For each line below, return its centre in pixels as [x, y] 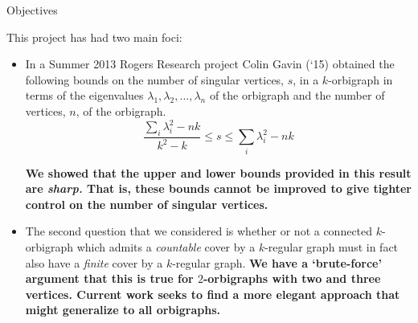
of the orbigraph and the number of [297, 95]
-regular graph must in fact [332, 247]
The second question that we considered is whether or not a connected [199, 231]
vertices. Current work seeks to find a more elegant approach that [213, 294]
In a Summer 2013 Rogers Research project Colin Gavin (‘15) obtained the [210, 64]
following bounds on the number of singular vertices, [155, 79]
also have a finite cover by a [94, 262]
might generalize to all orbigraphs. [123, 310]
